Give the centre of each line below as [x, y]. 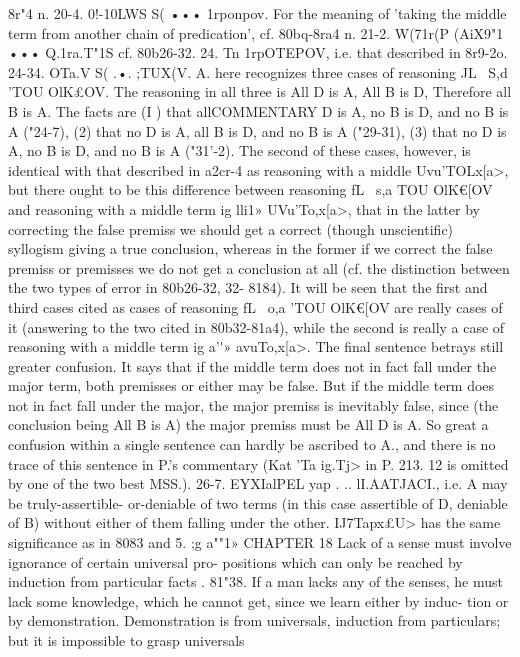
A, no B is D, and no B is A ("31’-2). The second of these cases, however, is [239, 150]
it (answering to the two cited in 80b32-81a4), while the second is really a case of [256, 326]
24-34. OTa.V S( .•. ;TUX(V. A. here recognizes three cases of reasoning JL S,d [258, 71]
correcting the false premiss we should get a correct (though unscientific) [231, 228]
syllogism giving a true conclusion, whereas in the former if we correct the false [250, 248]
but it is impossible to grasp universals [126, 640]
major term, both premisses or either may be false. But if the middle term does [251, 385]
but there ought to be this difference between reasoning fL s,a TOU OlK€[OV [250, 189]
